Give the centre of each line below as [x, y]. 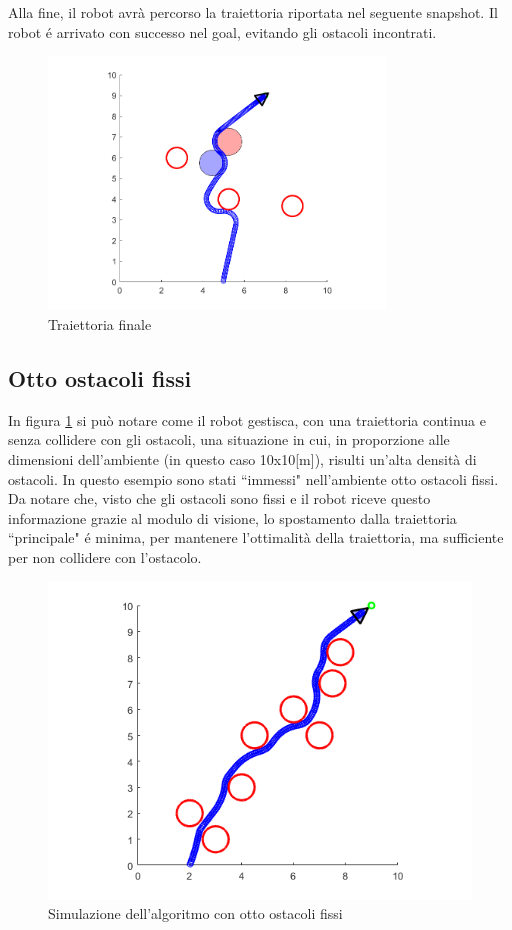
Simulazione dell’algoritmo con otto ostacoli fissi [195, 913]
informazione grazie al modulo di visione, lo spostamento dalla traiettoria [232, 517]
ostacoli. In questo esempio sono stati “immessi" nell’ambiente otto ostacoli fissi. [253, 478]
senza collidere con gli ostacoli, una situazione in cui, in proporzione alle [229, 439]
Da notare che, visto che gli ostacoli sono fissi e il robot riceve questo [219, 498]
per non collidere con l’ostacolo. [105, 557]
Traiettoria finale [100, 324]
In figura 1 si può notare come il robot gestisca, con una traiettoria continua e [247, 419]
